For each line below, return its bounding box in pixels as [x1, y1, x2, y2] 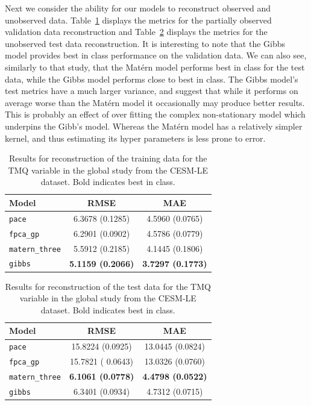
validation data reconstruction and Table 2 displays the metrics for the [5, 25, 268, 38]
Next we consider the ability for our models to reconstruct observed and [5, 2, 271, 14]
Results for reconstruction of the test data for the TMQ [5, 280, 211, 292]
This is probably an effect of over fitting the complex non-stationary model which [5, 108, 306, 121]
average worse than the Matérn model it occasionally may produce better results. [5, 96, 305, 108]
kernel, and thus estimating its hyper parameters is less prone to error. [5, 131, 266, 144]
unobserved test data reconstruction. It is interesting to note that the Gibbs [5, 37, 286, 49]
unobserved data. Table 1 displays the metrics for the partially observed [5, 13, 272, 26]
